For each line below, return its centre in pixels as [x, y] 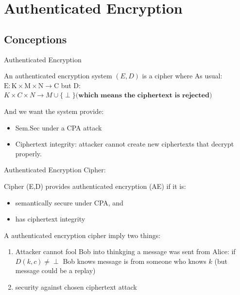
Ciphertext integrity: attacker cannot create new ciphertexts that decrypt [125, 144]
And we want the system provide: [54, 111]
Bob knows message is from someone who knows [135, 261]
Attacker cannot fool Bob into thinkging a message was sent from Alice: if [125, 251]
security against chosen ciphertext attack [76, 287]
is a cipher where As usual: [182, 76]
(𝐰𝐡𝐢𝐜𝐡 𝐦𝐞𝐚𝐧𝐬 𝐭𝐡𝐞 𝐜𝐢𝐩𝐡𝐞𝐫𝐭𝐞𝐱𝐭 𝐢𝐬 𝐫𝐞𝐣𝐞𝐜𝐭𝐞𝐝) [144, 96]
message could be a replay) [55, 270]
